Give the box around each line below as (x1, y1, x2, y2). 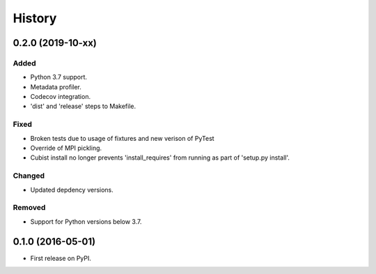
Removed (13, 203, 46, 213)
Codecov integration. (30, 93, 91, 101)
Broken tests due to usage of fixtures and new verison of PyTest (30, 134, 215, 142)
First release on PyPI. (30, 254, 92, 262)
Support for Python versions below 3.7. (30, 217, 142, 226)
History (13, 10, 57, 26)
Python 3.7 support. (30, 73, 87, 82)
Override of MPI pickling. (30, 144, 102, 153)
